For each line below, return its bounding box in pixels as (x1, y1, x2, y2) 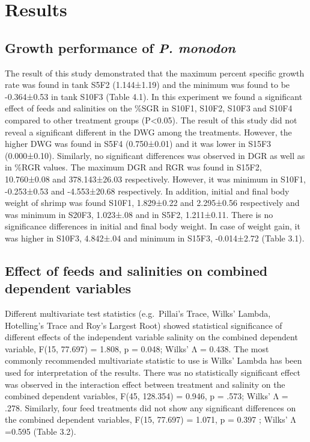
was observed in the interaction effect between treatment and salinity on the (5, 378, 285, 390)
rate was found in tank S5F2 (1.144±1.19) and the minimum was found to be (5, 78, 290, 91)
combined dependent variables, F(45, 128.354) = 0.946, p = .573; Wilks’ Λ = (5, 390, 288, 402)
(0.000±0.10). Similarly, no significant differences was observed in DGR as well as (5, 149, 305, 161)
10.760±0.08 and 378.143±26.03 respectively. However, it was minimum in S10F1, (5, 172, 306, 185)
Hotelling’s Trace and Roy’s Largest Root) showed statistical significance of (5, 319, 282, 331)
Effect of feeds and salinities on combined (5, 261, 268, 279)
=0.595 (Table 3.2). (5, 425, 76, 438)
